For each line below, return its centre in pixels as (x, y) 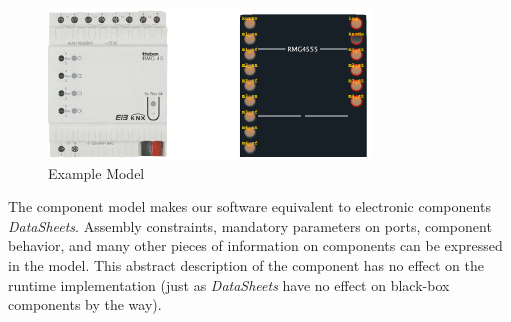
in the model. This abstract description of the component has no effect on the (246, 264)
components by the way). (85, 304)
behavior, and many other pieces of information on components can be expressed (255, 245)
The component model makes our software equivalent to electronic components (249, 206)
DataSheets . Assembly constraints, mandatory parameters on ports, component (250, 225)
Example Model (96, 172)
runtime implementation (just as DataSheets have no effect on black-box (229, 284)
